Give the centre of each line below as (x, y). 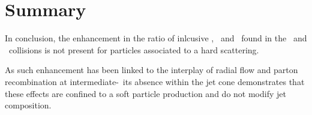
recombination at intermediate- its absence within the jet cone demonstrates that (155, 81)
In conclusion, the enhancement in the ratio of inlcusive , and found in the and (156, 38)
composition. (28, 105)
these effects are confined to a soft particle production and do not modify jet (145, 93)
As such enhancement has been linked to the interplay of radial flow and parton (151, 70)
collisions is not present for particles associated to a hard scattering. (134, 49)
